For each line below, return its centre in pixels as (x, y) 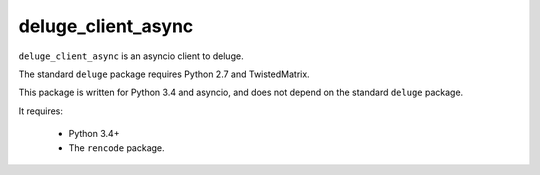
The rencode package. (116, 147)
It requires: (41, 111)
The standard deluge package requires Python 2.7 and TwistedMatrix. (164, 74)
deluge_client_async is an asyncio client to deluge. (131, 56)
